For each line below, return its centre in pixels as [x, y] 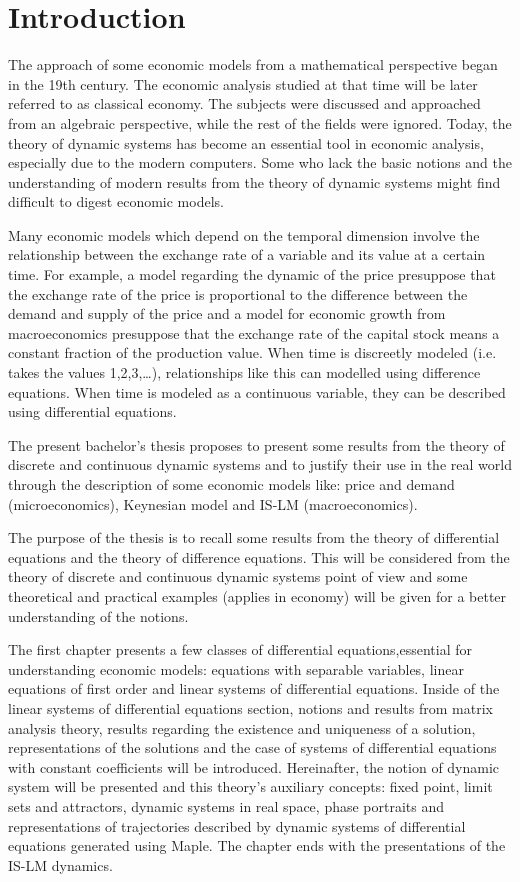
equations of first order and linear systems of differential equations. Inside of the [254, 688]
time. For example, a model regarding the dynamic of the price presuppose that [252, 274]
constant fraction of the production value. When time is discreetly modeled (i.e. [252, 352]
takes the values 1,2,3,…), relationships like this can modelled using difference [244, 372]
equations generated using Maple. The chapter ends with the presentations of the [257, 845]
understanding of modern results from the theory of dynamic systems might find [254, 181]
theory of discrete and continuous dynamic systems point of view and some [238, 576]
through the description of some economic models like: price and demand [231, 484]
